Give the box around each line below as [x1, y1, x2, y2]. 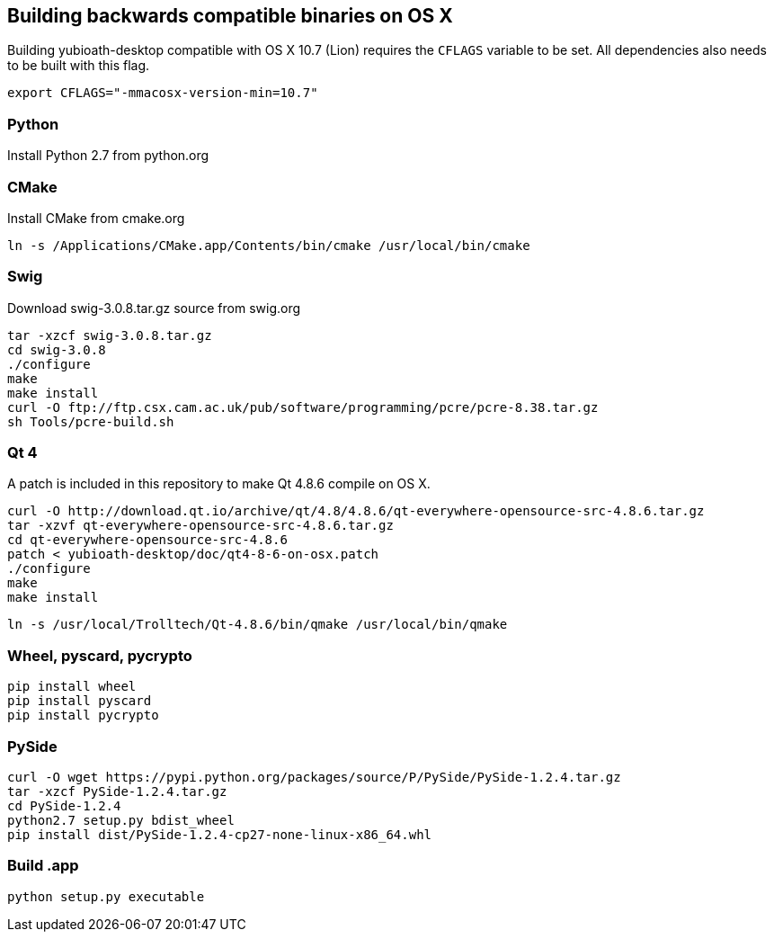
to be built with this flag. [7, 58, 150, 74]
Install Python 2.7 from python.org [7, 148, 209, 164]
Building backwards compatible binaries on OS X [7, 4, 453, 27]
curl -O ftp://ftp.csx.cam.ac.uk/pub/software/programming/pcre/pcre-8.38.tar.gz [7, 399, 599, 415]
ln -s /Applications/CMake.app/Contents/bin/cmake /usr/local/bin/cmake [7, 237, 530, 253]
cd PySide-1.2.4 [7, 798, 121, 813]
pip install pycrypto [7, 708, 159, 723]
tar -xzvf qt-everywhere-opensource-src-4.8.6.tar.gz [7, 518, 394, 533]
